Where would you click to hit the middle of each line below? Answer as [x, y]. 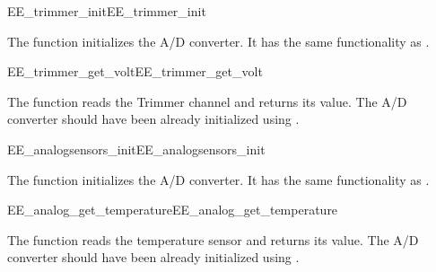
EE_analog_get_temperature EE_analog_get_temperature [173, 210]
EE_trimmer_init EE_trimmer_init [107, 11]
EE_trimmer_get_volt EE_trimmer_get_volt [135, 71]
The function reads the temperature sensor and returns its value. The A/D [213, 239]
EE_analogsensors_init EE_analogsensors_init [136, 149]
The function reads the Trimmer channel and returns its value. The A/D [207, 101]
